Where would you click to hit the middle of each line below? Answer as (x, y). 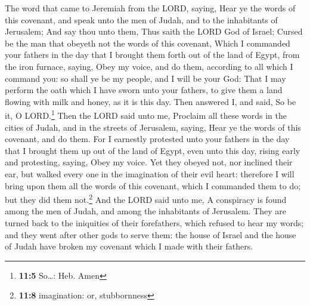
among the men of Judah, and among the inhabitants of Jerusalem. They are (145, 211)
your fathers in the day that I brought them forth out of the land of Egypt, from (152, 55)
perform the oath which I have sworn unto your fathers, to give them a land (144, 90)
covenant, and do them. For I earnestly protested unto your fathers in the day (147, 139)
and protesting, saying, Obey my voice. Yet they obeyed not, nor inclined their (149, 162)
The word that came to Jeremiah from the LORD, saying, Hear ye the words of (150, 8)
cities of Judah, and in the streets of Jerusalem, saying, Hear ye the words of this (153, 127)
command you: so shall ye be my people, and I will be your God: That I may (145, 78)
